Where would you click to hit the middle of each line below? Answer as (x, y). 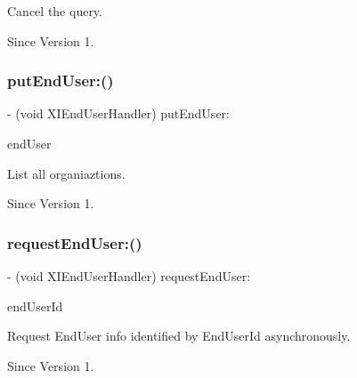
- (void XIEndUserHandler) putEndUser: (118, 113)
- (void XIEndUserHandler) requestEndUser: (129, 276)
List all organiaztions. (66, 173)
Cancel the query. (55, 11)
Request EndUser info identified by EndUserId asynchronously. (179, 336)
